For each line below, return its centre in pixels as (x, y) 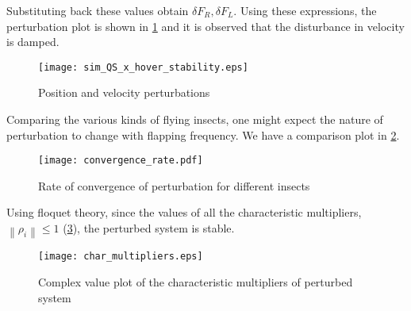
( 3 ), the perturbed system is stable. (149, 228)
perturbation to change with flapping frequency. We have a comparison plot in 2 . (203, 134)
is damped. (33, 42)
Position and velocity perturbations (124, 92)
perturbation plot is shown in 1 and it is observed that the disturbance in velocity (205, 26)
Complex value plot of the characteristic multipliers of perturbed (196, 282)
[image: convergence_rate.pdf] (121, 161)
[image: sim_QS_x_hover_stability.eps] (143, 67)
